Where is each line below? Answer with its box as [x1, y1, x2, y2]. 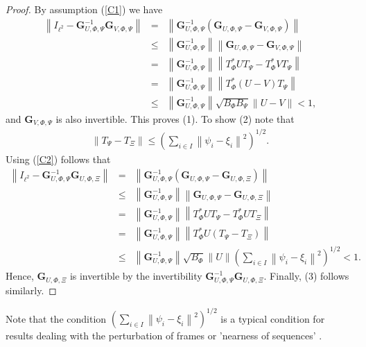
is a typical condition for [220, 311, 325, 325]
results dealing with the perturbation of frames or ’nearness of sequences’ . [6, 328, 322, 343]
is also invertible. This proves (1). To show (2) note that [55, 112, 295, 126]
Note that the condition [6, 311, 107, 325]
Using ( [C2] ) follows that [6, 151, 111, 166]
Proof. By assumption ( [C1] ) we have [6, 2, 163, 16]
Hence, [6, 269, 34, 283]
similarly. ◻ [6, 282, 57, 297]
